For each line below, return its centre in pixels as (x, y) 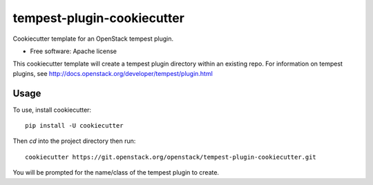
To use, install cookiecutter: (52, 110)
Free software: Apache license (74, 51)
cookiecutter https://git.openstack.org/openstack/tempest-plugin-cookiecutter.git (171, 157)
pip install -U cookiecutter (74, 126)
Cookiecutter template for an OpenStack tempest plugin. (93, 39)
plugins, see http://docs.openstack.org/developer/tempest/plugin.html (113, 73)
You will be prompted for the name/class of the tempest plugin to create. (116, 173)
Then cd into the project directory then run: (74, 141)
